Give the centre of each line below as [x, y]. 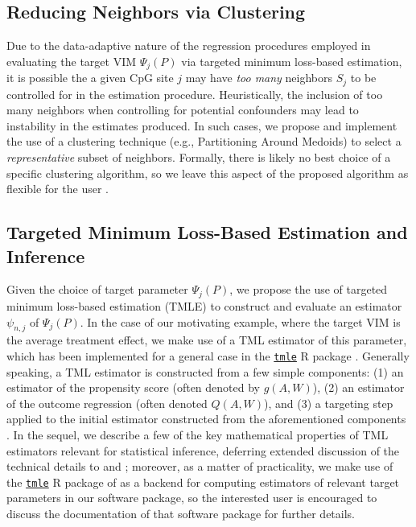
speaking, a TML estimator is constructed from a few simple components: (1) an [205, 371]
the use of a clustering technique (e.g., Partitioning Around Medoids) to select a [204, 141]
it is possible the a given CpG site [90, 78]
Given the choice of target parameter [97, 289]
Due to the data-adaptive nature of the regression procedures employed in [189, 45]
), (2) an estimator [358, 387]
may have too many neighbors [259, 78]
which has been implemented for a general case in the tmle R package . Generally [208, 355]
